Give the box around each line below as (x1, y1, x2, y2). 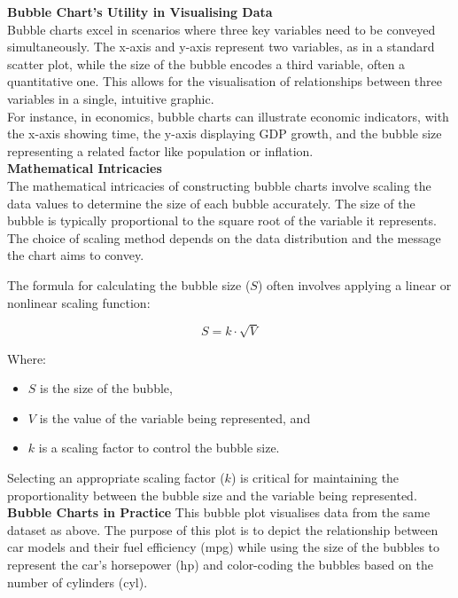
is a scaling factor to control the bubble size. (38, 438, 280, 457)
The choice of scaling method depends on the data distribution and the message (7, 228, 441, 247)
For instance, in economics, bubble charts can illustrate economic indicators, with (7, 106, 449, 125)
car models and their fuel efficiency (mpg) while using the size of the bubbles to (7, 538, 440, 556)
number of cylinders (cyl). (7, 572, 148, 591)
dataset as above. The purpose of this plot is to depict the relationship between (7, 520, 439, 539)
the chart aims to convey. (7, 246, 144, 264)
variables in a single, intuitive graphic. (7, 89, 214, 107)
